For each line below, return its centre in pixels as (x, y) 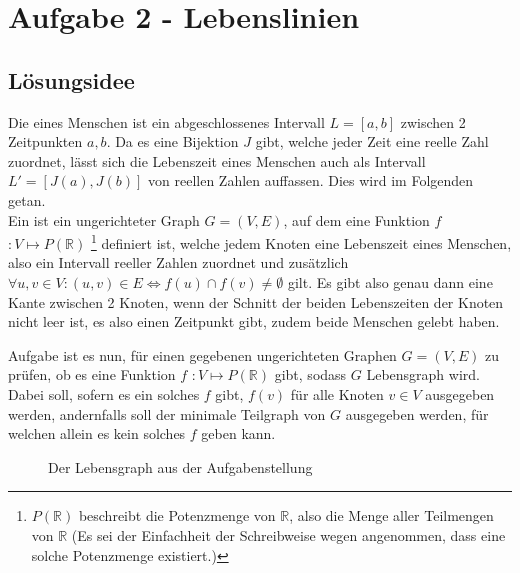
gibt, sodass (310, 374)
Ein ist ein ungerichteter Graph (104, 219)
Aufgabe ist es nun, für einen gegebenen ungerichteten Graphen (202, 354)
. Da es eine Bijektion (172, 141)
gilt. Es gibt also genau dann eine (390, 281)
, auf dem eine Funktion (356, 219)
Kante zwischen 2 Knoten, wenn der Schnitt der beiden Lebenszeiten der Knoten (256, 301)
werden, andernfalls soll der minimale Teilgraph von (167, 413)
